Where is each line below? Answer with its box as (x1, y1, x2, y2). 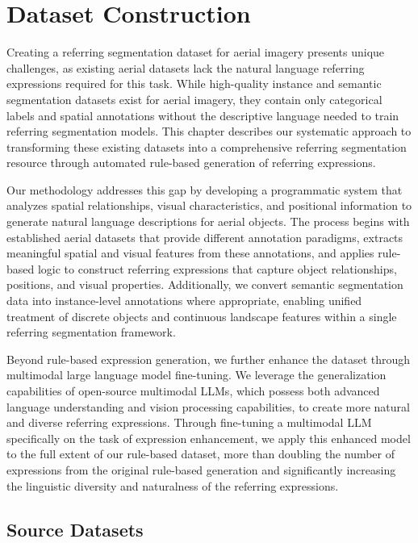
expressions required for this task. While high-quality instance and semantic (6, 75, 382, 92)
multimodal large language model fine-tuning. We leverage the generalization (6, 366, 387, 383)
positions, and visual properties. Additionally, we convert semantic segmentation (6, 276, 403, 293)
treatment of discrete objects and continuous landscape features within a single (6, 307, 397, 324)
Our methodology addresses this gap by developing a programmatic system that (6, 181, 403, 198)
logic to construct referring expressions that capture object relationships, (37, 260, 397, 277)
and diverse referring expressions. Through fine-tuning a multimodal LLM (6, 414, 372, 431)
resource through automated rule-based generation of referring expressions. (6, 154, 376, 171)
